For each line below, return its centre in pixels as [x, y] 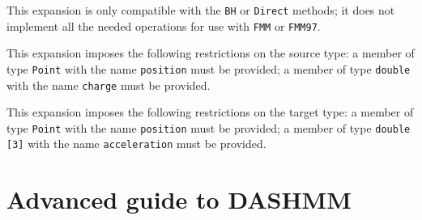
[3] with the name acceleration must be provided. [136, 144]
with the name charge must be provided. [109, 85]
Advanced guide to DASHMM [179, 199]
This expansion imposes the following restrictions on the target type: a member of [210, 112]
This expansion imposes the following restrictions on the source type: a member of [211, 53]
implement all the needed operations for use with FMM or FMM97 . [164, 25]
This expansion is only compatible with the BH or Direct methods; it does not [201, 10]
